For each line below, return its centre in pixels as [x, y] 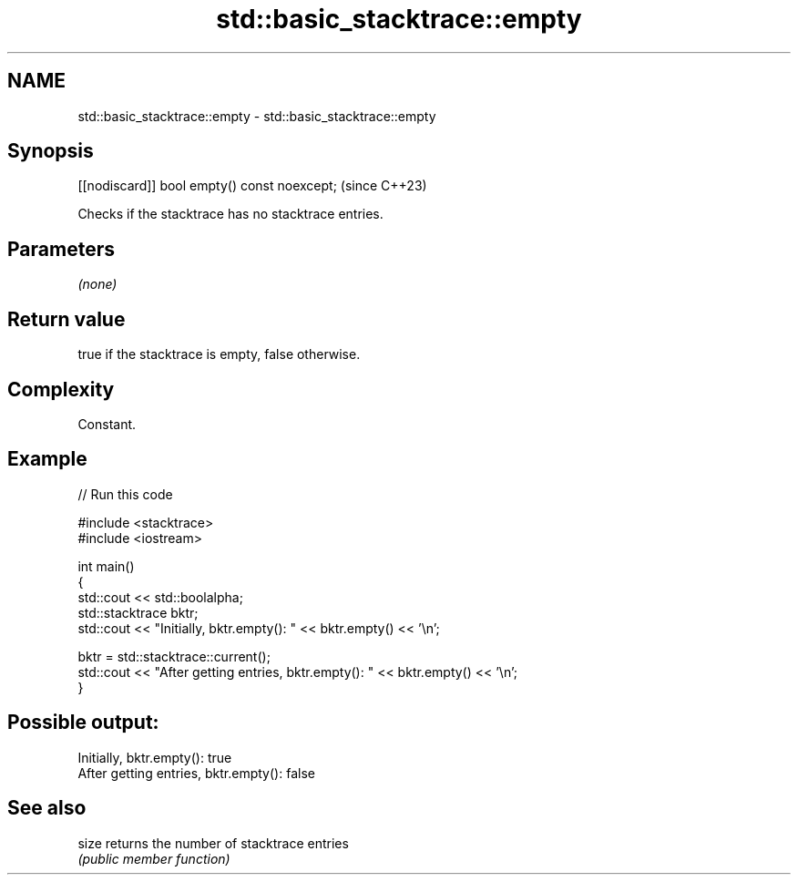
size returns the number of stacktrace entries [213, 843]
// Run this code [125, 494]
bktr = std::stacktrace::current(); [174, 656]
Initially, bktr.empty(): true [155, 757]
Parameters [61, 249]
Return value [66, 319]
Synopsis [51, 151]
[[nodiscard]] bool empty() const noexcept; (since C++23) [252, 186]
